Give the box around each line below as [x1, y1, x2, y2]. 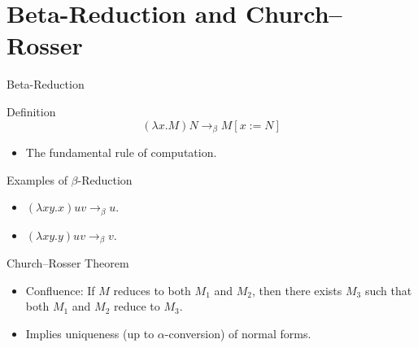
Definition [7, 102, 56, 120]
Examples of [7, 171, 67, 188]
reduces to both [113, 281, 191, 298]
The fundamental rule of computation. [25, 143, 217, 160]
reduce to [114, 298, 160, 315]
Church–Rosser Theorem [7, 254, 129, 272]
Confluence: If [25, 281, 95, 298]
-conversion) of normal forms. [164, 324, 311, 341]
